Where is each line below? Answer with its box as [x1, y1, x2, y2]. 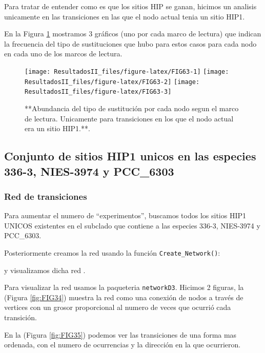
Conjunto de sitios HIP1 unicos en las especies [4, 148, 256, 164]
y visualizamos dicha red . [4, 264, 86, 275]
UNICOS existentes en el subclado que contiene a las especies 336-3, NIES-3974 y [4, 220, 260, 231]
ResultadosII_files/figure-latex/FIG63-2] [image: [25, 78, 200, 86]
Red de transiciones [4, 190, 87, 202]
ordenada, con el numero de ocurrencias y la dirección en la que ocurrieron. [4, 339, 241, 350]
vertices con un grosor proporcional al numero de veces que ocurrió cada [4, 302, 231, 313]
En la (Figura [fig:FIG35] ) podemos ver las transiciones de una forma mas [4, 329, 237, 340]
